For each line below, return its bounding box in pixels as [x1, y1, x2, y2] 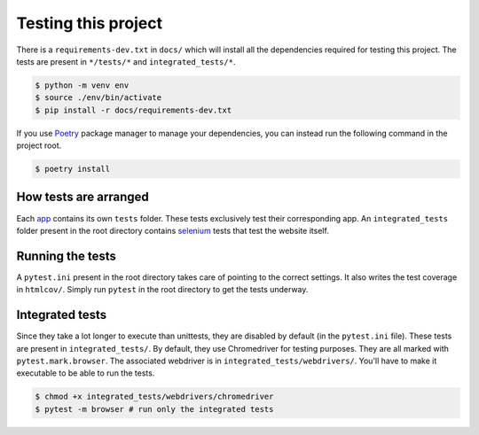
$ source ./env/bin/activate [35, 93, 162, 103]
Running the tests [16, 248, 117, 263]
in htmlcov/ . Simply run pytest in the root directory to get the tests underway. [16, 284, 309, 295]
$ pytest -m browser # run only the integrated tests [35, 404, 274, 414]
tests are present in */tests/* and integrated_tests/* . [16, 56, 236, 66]
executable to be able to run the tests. [16, 368, 155, 378]
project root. [16, 140, 62, 151]
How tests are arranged [16, 190, 150, 205]
